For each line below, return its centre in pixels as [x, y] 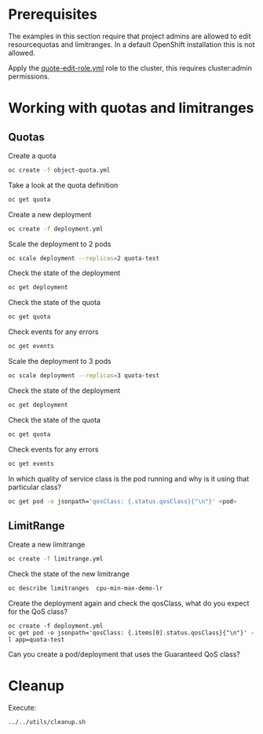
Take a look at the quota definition [63, 185]
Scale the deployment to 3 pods [60, 362]
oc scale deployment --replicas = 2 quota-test [84, 258]
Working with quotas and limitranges [131, 108]
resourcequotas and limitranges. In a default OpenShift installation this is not [131, 44]
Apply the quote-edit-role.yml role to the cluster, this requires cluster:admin [130, 67]
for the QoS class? [38, 612]
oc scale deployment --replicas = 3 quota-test [84, 376]
